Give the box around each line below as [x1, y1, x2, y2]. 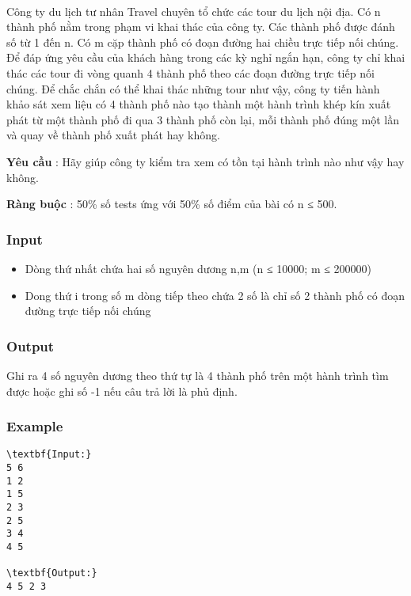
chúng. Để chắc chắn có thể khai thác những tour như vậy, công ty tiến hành [6, 80, 380, 97]
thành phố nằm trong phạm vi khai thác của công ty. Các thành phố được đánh [6, 18, 395, 35]
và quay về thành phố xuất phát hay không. [6, 127, 220, 143]
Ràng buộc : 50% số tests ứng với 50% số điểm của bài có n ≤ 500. [6, 196, 337, 212]
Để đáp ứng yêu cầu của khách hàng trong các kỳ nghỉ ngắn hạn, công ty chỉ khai [6, 49, 405, 66]
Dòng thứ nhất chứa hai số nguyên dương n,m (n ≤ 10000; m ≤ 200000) [25, 260, 372, 276]
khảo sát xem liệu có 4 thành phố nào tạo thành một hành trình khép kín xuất [6, 96, 391, 112]
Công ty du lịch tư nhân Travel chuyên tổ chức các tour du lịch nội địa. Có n [6, 2, 381, 19]
